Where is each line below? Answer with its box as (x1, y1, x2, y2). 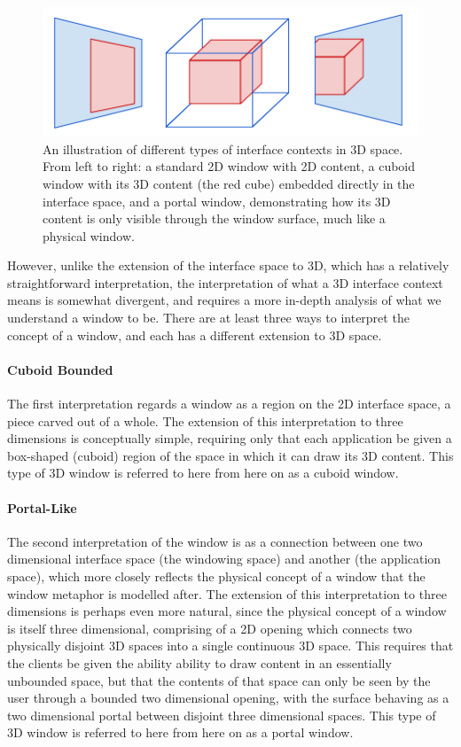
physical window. (43, 226, 135, 245)
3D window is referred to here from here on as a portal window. (7, 723, 354, 742)
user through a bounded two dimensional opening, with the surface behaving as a (7, 689, 449, 707)
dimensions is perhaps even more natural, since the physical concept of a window (7, 602, 447, 620)
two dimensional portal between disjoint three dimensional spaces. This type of (7, 705, 436, 724)
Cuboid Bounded (7, 360, 113, 378)
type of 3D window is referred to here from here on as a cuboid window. (7, 463, 399, 482)
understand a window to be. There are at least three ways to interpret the (7, 308, 410, 327)
